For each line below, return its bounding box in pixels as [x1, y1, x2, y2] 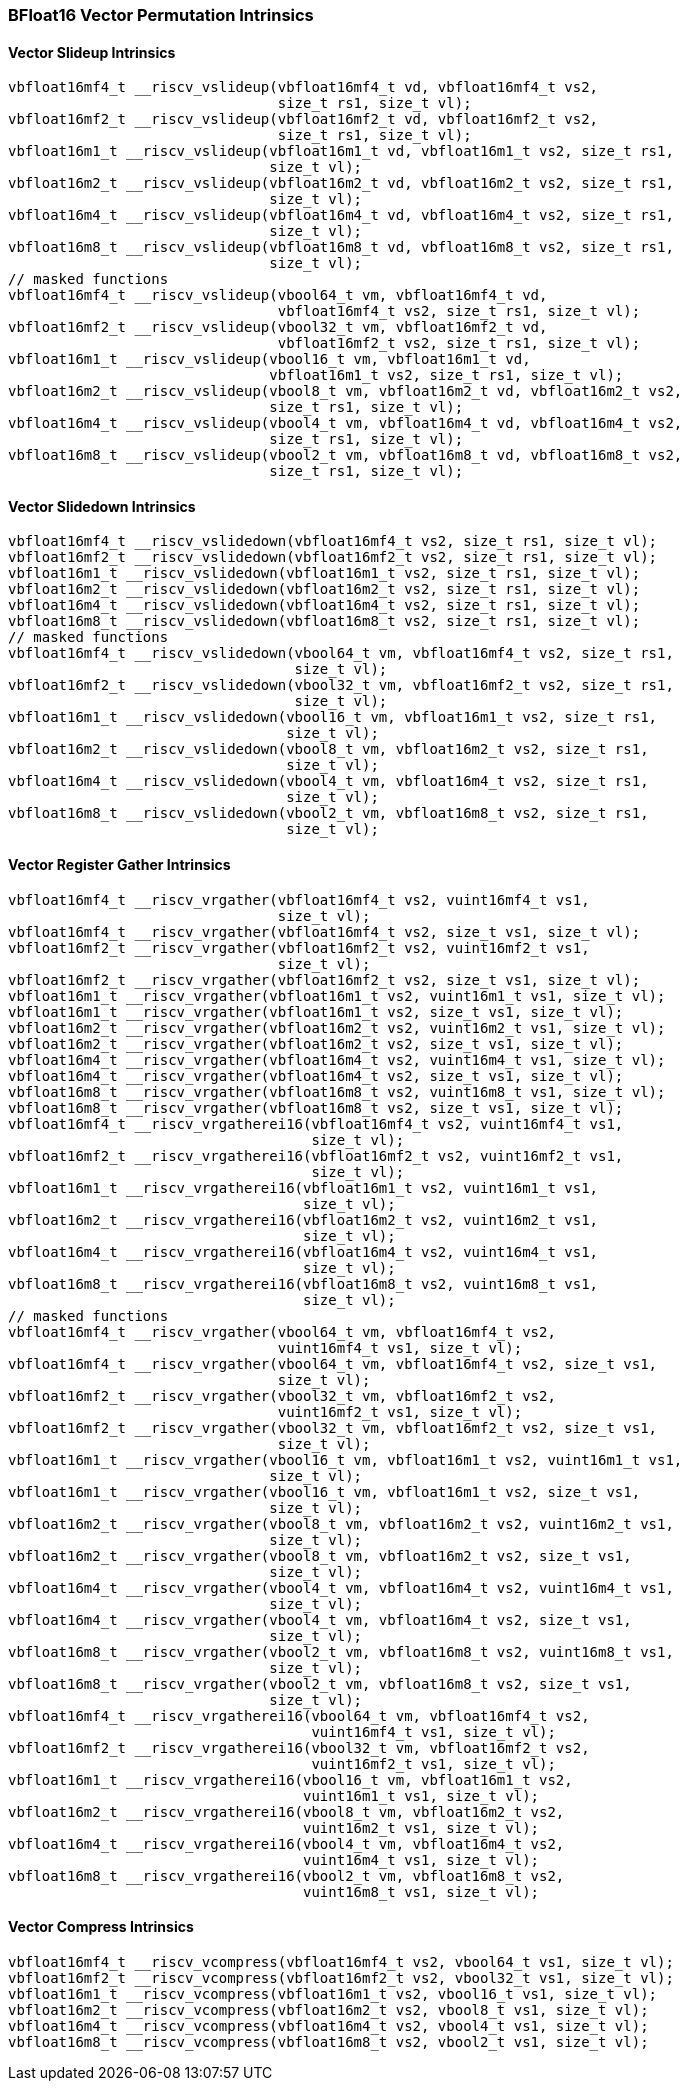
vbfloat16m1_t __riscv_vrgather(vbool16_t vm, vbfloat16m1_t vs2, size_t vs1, [8, 1483, 641, 1500]
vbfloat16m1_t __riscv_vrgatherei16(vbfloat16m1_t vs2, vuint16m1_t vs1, [8, 1179, 599, 1196]
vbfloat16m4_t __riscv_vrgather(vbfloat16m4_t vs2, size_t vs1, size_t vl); [8, 1067, 624, 1084]
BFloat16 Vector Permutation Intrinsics [8, 5, 314, 25]
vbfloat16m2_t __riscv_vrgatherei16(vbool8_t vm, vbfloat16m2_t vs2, [8, 1803, 565, 1820]
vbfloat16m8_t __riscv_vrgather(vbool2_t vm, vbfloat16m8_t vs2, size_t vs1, [8, 1675, 632, 1692]
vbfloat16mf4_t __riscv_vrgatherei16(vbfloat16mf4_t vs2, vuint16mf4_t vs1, [8, 1115, 624, 1132]
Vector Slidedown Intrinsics [8, 497, 196, 515]
